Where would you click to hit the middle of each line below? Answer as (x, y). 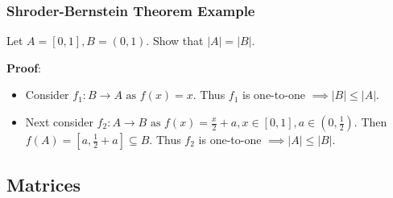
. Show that (175, 41)
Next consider (59, 122)
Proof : (24, 67)
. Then (370, 122)
